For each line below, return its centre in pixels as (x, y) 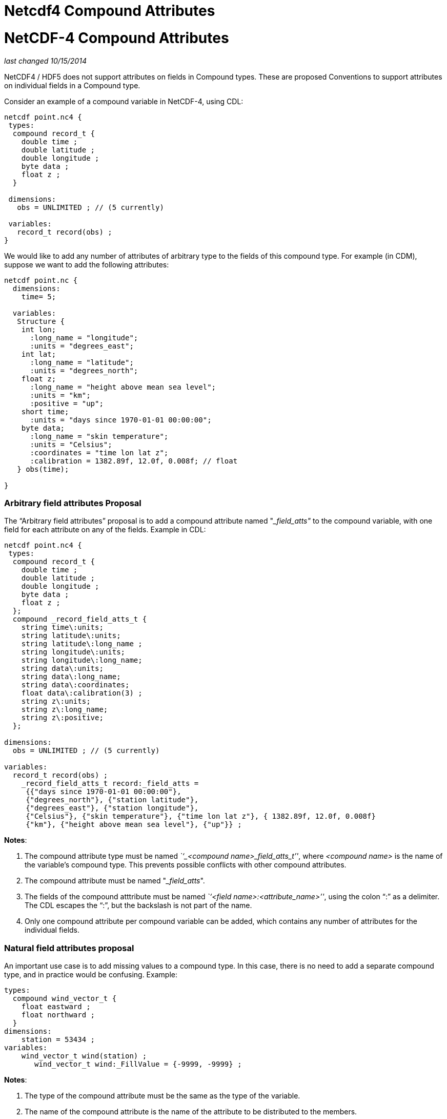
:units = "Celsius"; (71, 444)
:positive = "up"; (67, 403)
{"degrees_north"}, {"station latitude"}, (112, 800)
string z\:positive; (62, 718)
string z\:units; (56, 701)
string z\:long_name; (65, 710)
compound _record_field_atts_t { (80, 619)
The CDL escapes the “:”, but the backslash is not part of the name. (138, 905)
